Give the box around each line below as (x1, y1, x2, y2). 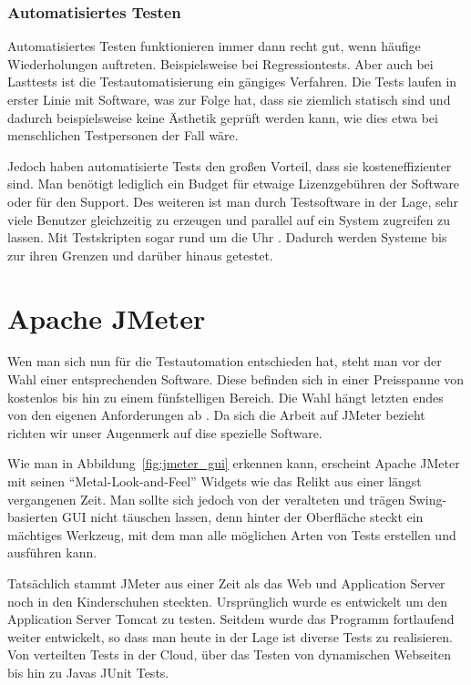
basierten (7, 507, 58, 527)
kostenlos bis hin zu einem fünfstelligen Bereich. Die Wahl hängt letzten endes (7, 387, 444, 406)
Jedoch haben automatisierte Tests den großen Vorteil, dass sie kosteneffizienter (7, 156, 452, 175)
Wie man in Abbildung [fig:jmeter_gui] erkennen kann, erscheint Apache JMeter (7, 454, 460, 473)
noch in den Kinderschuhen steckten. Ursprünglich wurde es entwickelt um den (7, 591, 448, 610)
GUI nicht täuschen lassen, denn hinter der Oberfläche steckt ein (62, 507, 424, 527)
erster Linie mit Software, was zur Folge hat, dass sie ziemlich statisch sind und (7, 90, 451, 108)
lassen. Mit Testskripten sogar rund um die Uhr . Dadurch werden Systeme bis (7, 228, 447, 247)
